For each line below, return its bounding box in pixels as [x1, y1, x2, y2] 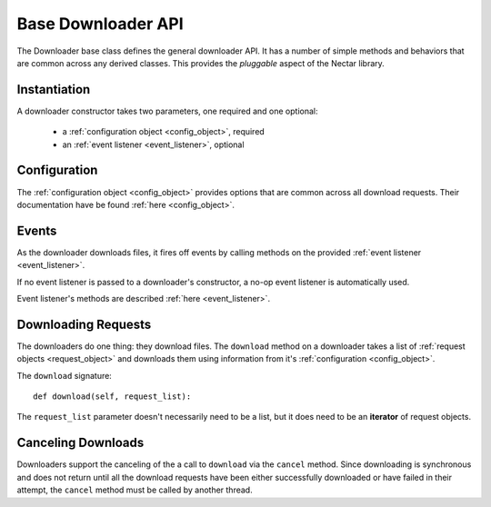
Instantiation [16, 82, 91, 97]
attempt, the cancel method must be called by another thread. [16, 484, 254, 495]
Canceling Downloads [16, 435, 145, 451]
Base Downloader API [16, 14, 184, 34]
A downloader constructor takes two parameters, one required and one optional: [16, 105, 318, 116]
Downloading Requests [16, 316, 152, 332]
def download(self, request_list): [33, 392, 192, 402]
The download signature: [16, 370, 113, 381]
